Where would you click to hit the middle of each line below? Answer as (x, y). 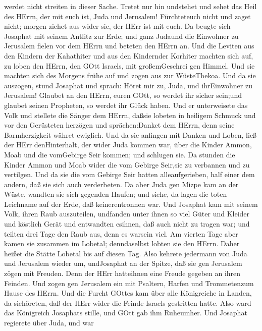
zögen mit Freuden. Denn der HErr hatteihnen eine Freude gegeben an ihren (122, 273)
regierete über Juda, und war (49, 322)
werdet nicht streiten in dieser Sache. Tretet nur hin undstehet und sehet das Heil (130, 6)
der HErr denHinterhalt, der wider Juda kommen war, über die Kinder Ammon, (128, 145)
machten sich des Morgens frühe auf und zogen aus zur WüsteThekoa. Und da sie (130, 75)
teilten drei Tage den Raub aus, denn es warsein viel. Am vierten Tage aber (121, 233)
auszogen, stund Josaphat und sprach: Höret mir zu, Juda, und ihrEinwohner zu (128, 85)
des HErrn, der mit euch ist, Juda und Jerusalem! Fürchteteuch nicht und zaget (127, 16)
